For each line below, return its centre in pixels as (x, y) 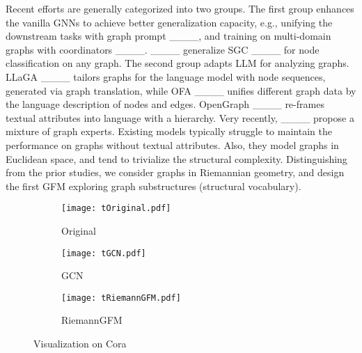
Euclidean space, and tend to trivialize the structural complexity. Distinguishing (176, 158)
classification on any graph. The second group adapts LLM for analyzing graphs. (178, 63)
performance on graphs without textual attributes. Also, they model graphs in (172, 144)
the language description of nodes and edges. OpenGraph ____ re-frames (165, 104)
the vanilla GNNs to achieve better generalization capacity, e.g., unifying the (169, 22)
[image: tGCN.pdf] (104, 253)
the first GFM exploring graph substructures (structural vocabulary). (154, 186)
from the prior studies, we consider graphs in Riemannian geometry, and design (175, 172)
